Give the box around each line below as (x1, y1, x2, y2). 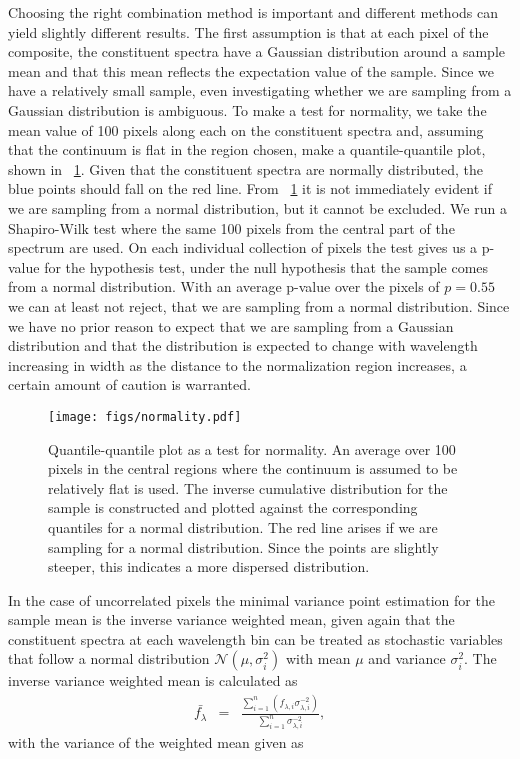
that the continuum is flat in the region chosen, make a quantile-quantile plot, (8, 139, 486, 160)
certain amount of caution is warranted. (8, 374, 251, 395)
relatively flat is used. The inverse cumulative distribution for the (48, 477, 448, 498)
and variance (368, 648, 446, 669)
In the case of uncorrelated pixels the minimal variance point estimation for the (8, 589, 495, 610)
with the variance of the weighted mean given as (8, 732, 304, 753)
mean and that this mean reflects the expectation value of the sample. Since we (8, 60, 494, 81)
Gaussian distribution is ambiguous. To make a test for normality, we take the (8, 99, 487, 120)
